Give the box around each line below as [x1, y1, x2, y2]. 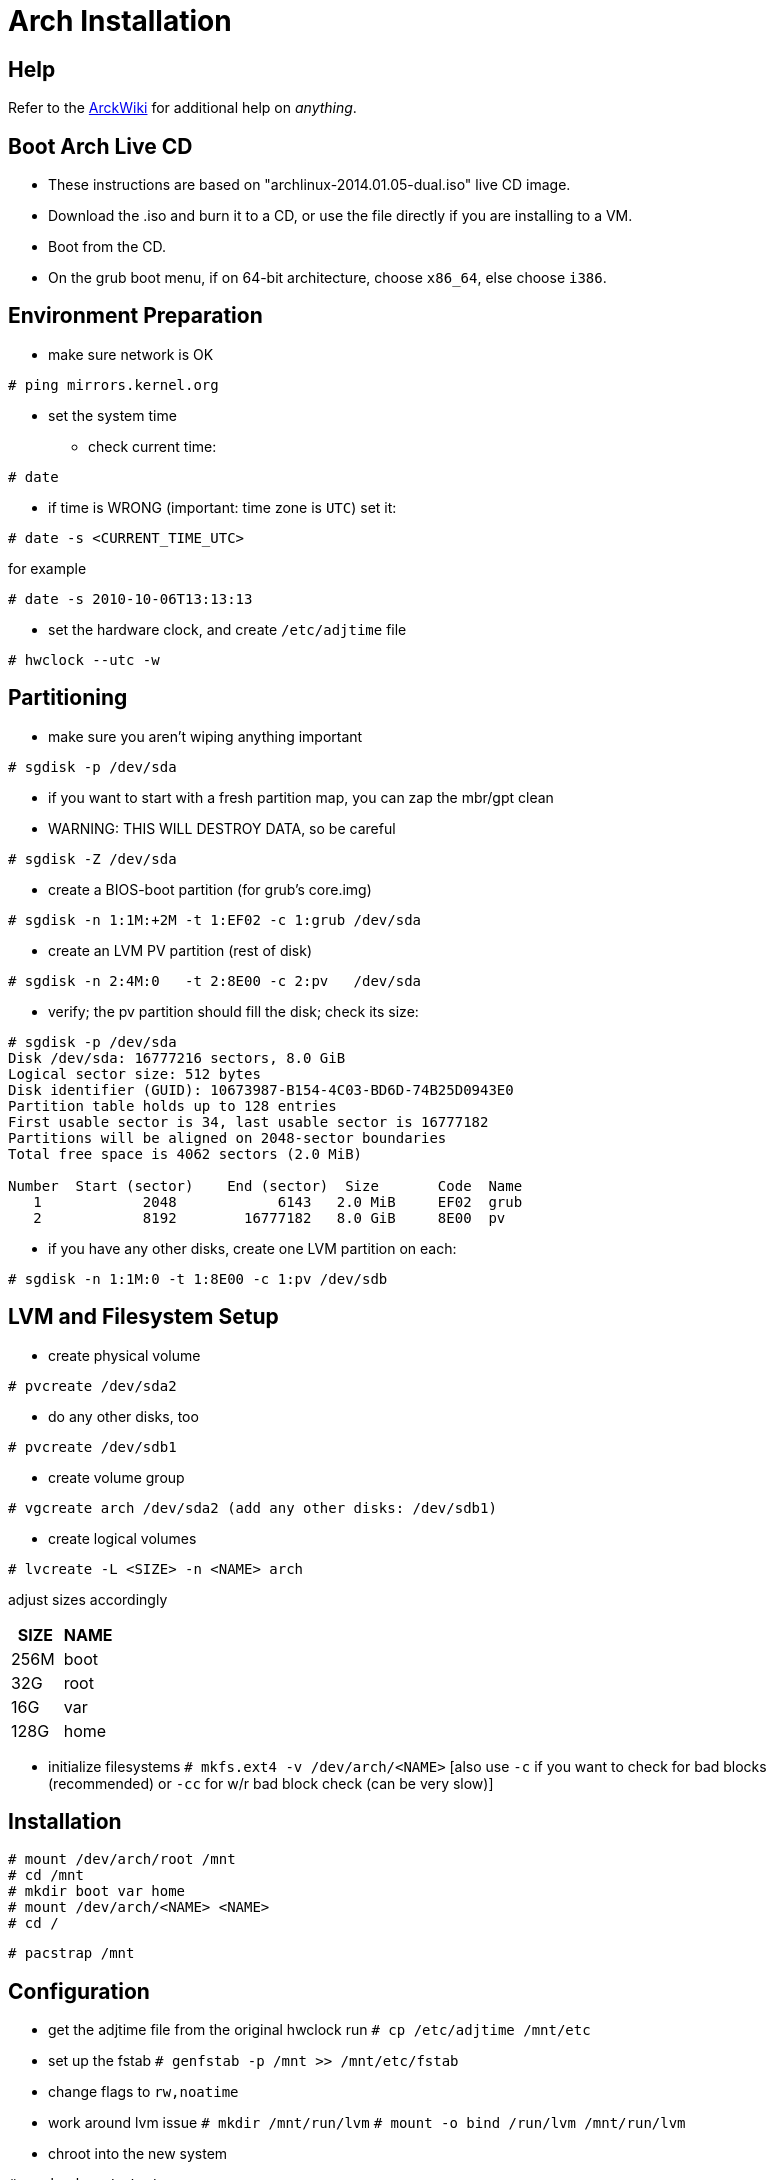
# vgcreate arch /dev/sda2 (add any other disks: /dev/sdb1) [8, 1499, 497, 1516]
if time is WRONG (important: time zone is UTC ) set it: [48, 498, 397, 516]
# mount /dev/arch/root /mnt [8, 1851, 236, 1868]
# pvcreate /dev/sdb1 [8, 1438, 177, 1455]
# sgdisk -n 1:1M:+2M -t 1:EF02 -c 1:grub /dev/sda [8, 911, 422, 928]
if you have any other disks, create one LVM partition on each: [48, 1239, 457, 1257]
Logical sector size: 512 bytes [8, 1065, 261, 1082]
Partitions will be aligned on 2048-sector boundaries [8, 1129, 447, 1146]
